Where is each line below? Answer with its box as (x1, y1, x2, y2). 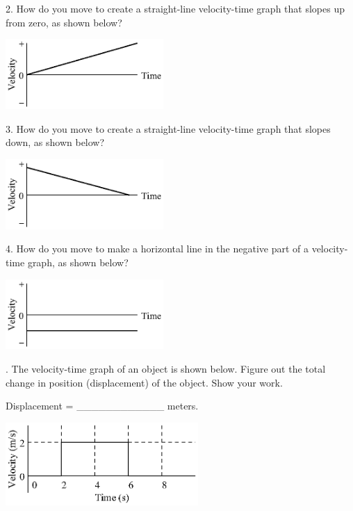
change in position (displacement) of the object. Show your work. (6, 375, 283, 389)
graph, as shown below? (27, 254, 129, 269)
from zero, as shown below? (6, 15, 122, 29)
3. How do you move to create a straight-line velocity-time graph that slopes (6, 121, 331, 136)
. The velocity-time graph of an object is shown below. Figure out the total (6, 362, 326, 376)
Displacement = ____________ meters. (6, 398, 199, 413)
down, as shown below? (6, 135, 105, 149)
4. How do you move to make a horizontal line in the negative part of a (6, 241, 309, 256)
